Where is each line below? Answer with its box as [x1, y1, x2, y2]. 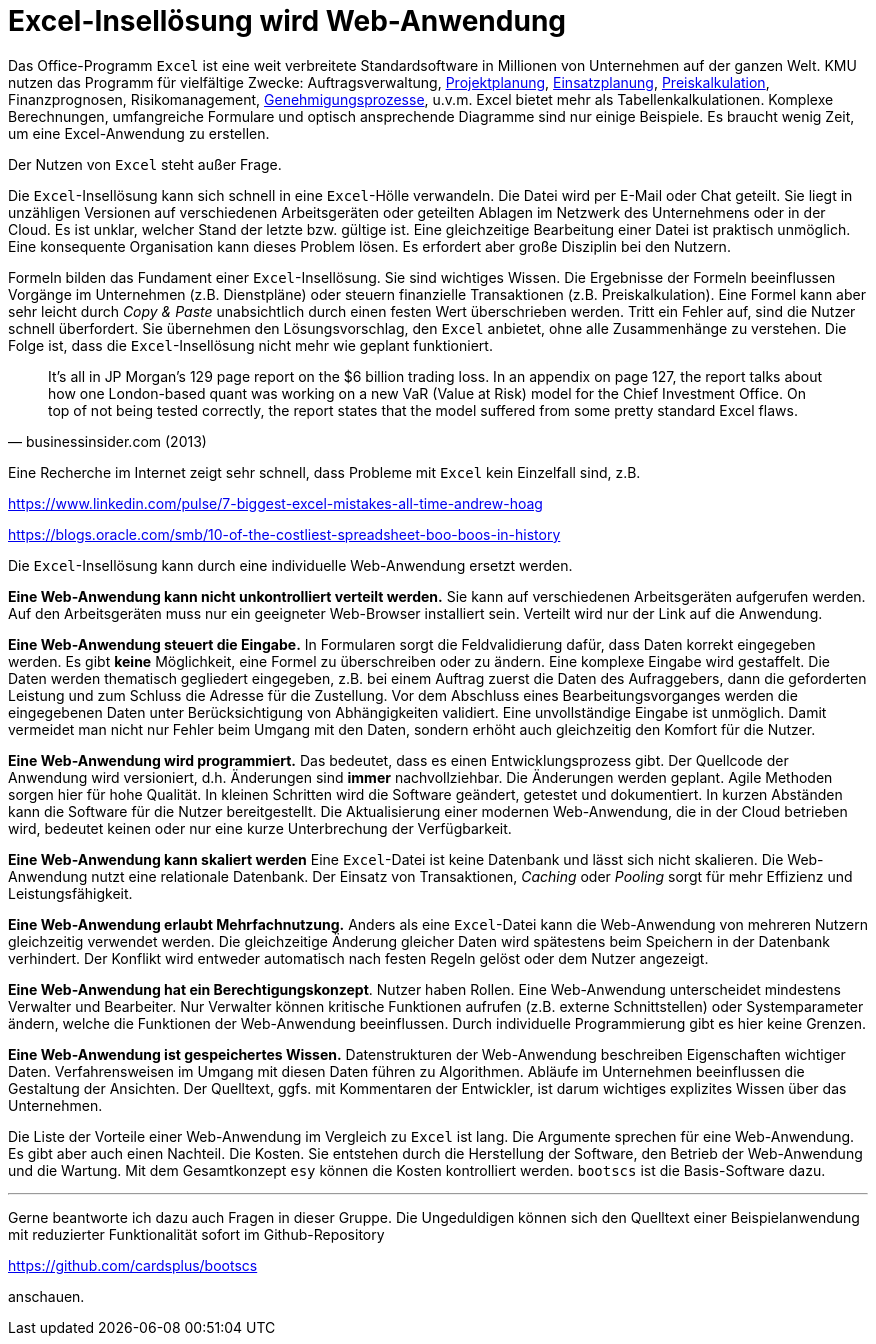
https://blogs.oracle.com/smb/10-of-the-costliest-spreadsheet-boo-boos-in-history [8, 525, 561, 543]
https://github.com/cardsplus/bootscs [8, 1256, 258, 1274]
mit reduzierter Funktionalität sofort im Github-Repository [8, 1225, 385, 1243]
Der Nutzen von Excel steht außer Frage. [8, 155, 282, 173]
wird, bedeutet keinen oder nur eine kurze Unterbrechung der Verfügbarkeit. [8, 819, 512, 837]
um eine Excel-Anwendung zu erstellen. [8, 124, 270, 142]
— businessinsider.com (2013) [8, 432, 207, 450]
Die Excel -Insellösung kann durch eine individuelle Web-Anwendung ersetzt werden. [8, 556, 573, 574]
